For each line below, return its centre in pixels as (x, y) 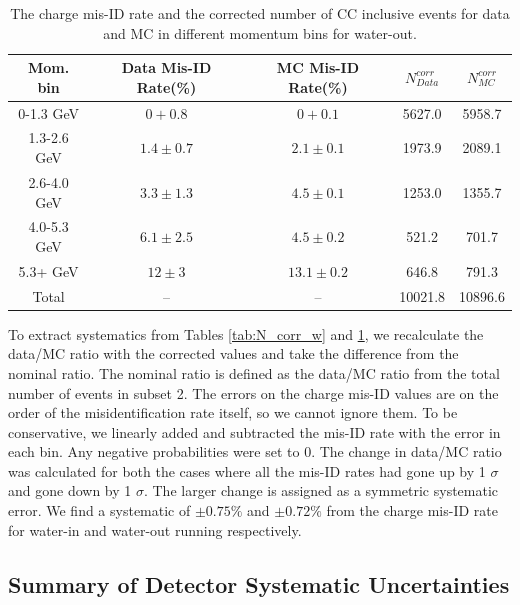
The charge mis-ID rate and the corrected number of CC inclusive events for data (260, 13)
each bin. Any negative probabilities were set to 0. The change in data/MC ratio (255, 451)
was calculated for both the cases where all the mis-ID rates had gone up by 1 (247, 470)
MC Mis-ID (318, 67)
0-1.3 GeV (48, 112)
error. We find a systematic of (99, 510)
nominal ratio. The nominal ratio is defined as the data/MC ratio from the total (254, 372)
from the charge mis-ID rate (412, 510)
